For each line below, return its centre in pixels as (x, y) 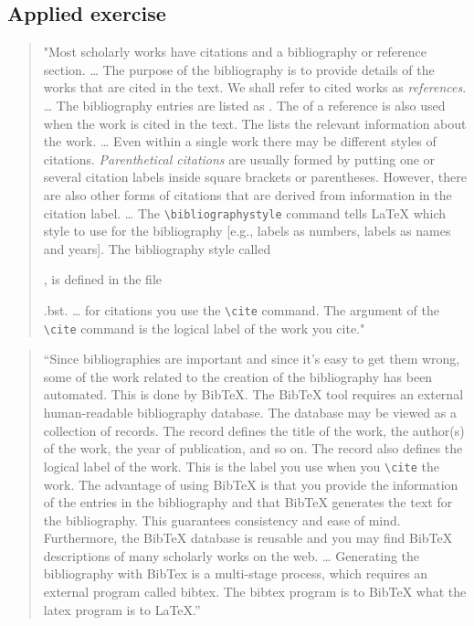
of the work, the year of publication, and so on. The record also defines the (253, 448)
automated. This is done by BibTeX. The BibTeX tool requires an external (253, 394)
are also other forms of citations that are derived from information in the (248, 194)
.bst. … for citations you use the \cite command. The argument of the (241, 309)
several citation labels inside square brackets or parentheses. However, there (255, 177)
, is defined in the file (102, 279)
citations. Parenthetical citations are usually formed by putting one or (239, 159)
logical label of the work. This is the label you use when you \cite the (241, 466)
